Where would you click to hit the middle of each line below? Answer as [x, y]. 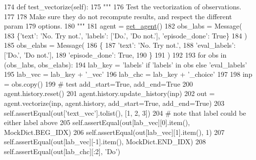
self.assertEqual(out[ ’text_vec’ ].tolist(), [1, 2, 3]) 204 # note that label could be [125, 112]
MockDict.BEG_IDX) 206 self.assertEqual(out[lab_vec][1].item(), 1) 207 [114, 132]
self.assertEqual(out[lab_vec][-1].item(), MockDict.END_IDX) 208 [105, 142]
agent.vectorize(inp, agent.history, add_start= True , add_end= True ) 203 [114, 103]
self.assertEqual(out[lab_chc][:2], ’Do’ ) [62, 151]
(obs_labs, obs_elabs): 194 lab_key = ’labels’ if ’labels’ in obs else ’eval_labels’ [126, 64]
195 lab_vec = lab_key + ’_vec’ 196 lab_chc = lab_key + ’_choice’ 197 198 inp [128, 74]
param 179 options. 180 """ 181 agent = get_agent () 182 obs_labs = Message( [123, 26]
